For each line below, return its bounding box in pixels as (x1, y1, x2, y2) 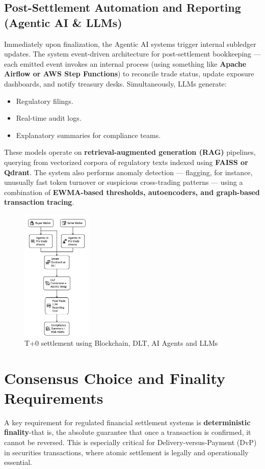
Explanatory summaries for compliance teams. (16, 129, 161, 140)
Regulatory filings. (16, 95, 73, 106)
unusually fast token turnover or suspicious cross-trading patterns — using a (4, 177, 243, 187)
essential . (4, 457, 32, 467)
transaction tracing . (4, 197, 74, 207)
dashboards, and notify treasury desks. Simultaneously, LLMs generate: (4, 78, 227, 89)
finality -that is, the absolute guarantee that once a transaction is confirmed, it (4, 427, 251, 437)
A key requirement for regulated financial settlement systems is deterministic (4, 417, 251, 427)
